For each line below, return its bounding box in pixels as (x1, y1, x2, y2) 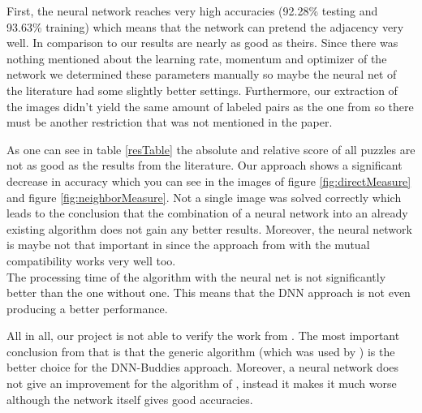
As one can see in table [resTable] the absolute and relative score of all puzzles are (6, 140, 416, 157)
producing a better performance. (6, 299, 168, 316)
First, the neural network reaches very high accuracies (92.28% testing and (6, 2, 378, 19)
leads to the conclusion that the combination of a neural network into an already (6, 204, 408, 222)
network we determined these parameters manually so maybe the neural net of (6, 66, 397, 83)
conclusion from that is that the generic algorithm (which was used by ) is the (6, 342, 395, 359)
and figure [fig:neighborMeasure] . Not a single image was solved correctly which (6, 188, 402, 205)
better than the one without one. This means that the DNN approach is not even (6, 284, 411, 301)
